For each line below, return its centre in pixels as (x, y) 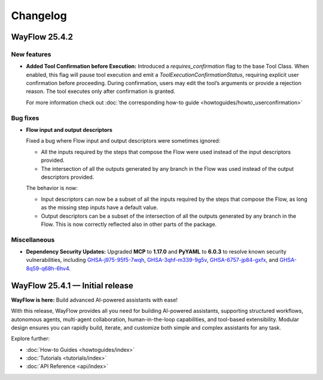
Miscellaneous (33, 240)
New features (31, 54)
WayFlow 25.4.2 (42, 37)
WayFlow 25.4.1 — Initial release (72, 286)
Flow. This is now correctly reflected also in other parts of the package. (129, 224)
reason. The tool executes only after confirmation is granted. (101, 91)
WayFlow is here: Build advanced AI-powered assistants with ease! (94, 300)
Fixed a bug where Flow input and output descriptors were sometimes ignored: (123, 141)
